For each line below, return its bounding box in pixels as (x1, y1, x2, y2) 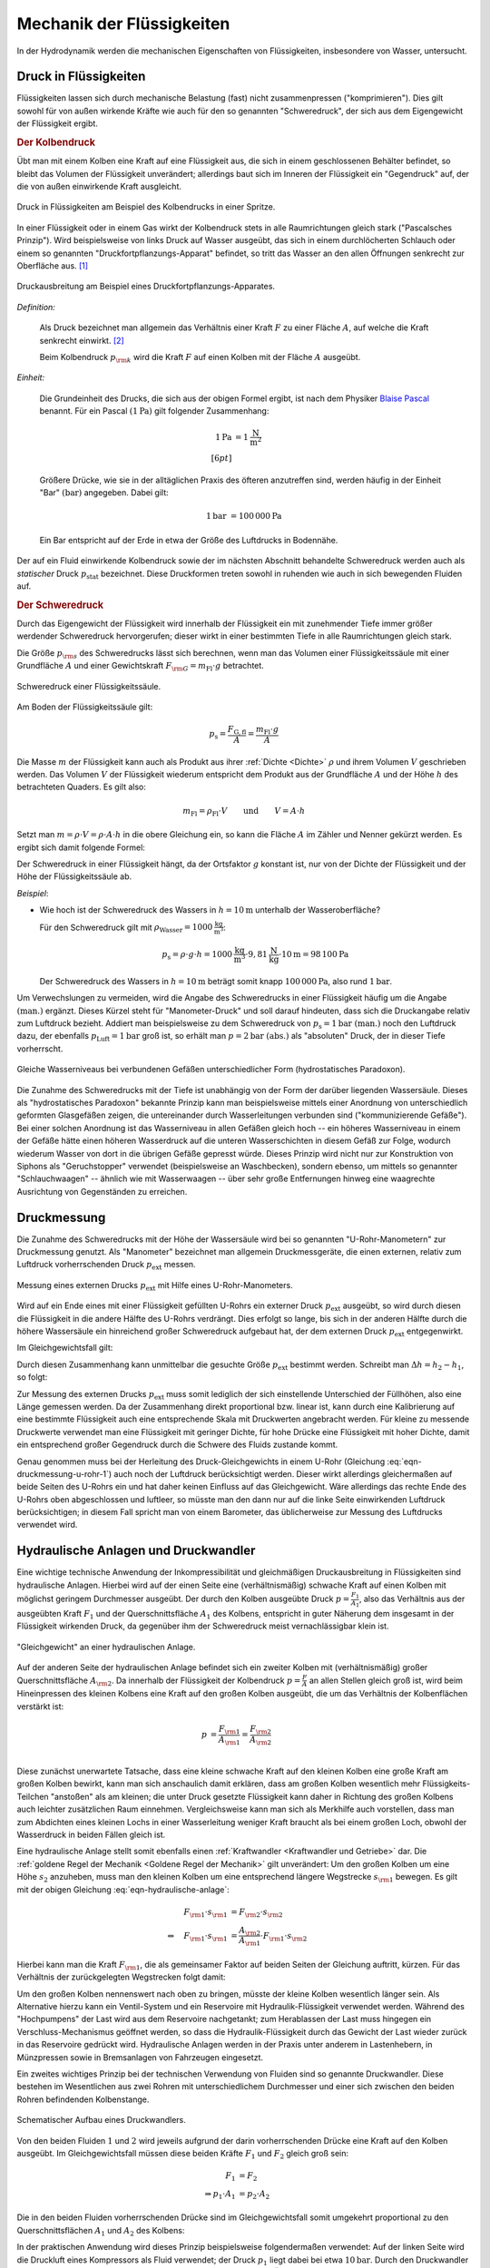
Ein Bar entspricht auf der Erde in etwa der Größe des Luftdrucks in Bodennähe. (39, 534, 338, 545)
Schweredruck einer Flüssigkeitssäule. (16, 680, 162, 691)
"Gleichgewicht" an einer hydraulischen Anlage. (16, 1641, 196, 1652)
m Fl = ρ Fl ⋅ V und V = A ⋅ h (182, 806, 306, 818)
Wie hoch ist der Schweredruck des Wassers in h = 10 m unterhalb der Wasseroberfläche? (39, 904, 381, 915)
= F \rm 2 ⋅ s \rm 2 (230, 1906, 283, 1919)
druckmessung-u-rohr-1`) (16, 1468, 113, 1479)
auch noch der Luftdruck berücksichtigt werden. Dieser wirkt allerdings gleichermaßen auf (113, 1468, 453, 1479)
